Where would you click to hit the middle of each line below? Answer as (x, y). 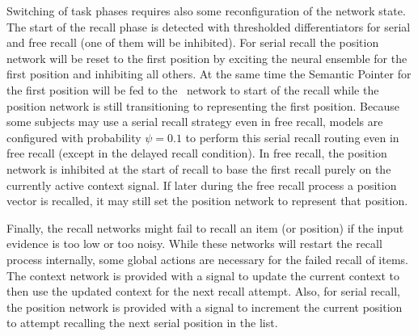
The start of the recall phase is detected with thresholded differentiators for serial (209, 26)
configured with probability (74, 137)
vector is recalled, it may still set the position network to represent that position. (207, 201)
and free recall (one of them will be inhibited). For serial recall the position (193, 42)
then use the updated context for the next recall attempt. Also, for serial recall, (203, 291)
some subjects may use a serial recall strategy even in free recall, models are (195, 122)
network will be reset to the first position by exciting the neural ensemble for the (207, 58)
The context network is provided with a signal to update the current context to (203, 275)
